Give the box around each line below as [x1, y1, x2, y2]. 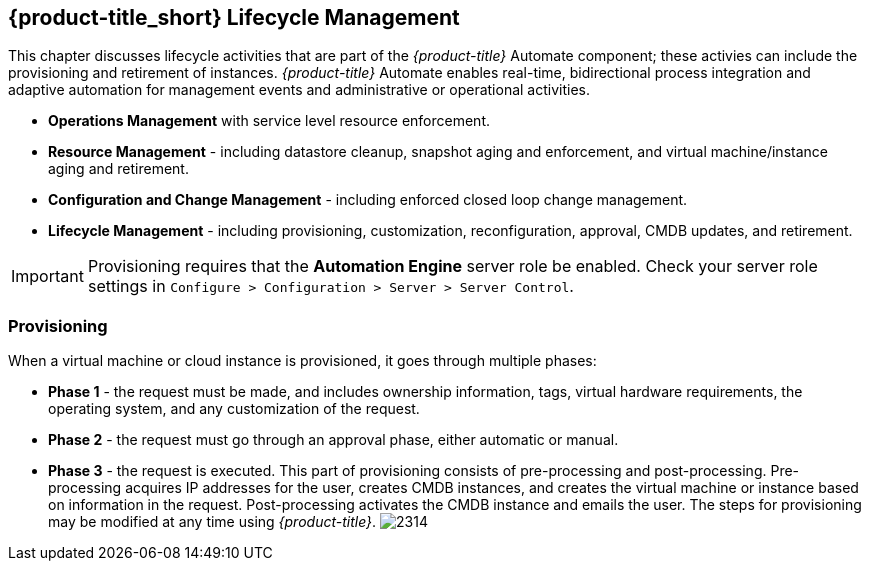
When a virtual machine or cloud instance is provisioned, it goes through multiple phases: [8, 352, 597, 370]
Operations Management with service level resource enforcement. [48, 112, 490, 130]
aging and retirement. [48, 160, 189, 178]
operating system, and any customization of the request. [48, 400, 420, 418]
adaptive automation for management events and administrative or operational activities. [8, 81, 590, 99]
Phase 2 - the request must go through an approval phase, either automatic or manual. [48, 431, 619, 449]
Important [11, 266, 84, 287]
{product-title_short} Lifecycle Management [8, 5, 460, 30]
